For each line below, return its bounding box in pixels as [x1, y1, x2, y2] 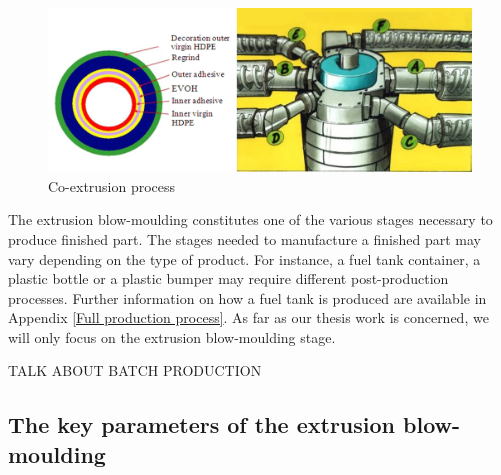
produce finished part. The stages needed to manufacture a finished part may [8, 228, 481, 249]
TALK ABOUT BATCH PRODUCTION [8, 360, 262, 381]
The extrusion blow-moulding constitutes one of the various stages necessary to [8, 209, 493, 230]
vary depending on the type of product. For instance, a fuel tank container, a [8, 248, 481, 269]
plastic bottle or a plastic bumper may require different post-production [8, 268, 449, 289]
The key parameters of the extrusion [8, 409, 395, 440]
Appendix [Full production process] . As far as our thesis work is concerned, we [8, 307, 489, 328]
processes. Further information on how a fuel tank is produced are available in [8, 287, 487, 308]
